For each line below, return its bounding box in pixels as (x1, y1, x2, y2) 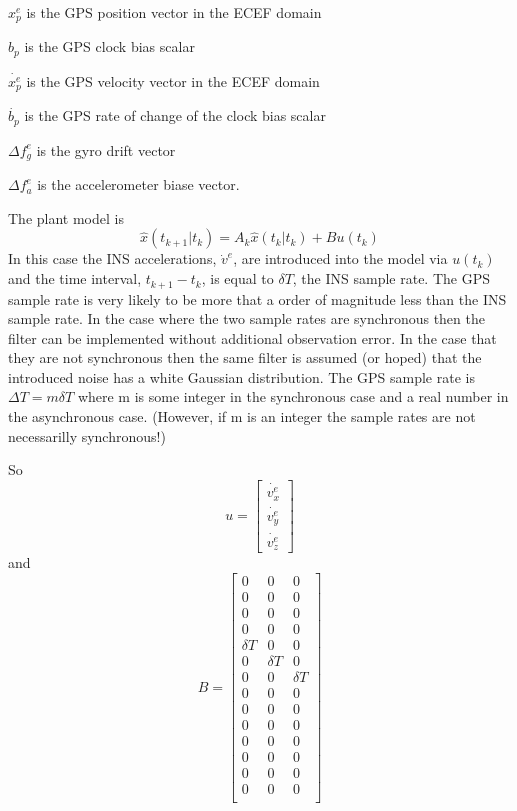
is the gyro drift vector (36, 139, 176, 160)
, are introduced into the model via (233, 248, 448, 269)
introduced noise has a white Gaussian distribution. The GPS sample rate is (8, 366, 475, 387)
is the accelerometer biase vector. (37, 174, 240, 195)
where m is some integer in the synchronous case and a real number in (77, 386, 509, 407)
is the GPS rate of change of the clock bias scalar (24, 105, 326, 126)
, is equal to (201, 268, 274, 289)
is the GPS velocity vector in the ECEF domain (26, 70, 320, 91)
